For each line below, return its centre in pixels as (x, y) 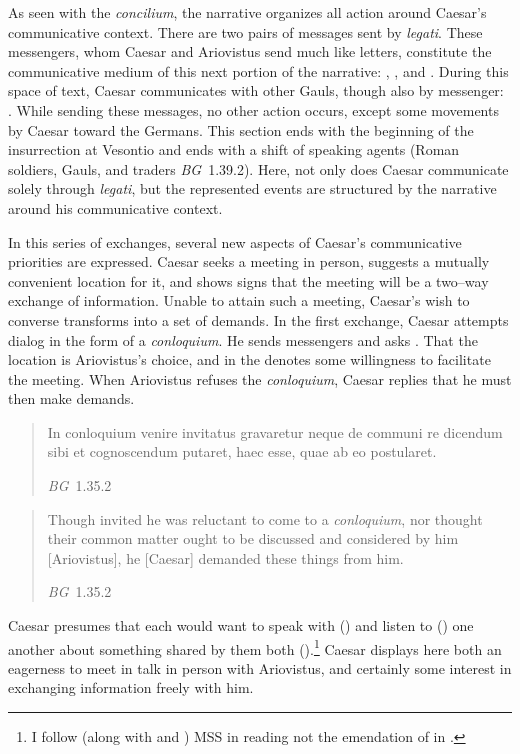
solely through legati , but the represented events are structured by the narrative (252, 188)
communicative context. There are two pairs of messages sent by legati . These (245, 31)
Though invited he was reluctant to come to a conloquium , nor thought (265, 518)
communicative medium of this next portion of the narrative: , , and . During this (258, 70)
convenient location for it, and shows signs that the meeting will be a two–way (248, 280)
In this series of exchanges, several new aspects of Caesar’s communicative (235, 241)
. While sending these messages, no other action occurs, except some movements (253, 109)
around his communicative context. (115, 207)
